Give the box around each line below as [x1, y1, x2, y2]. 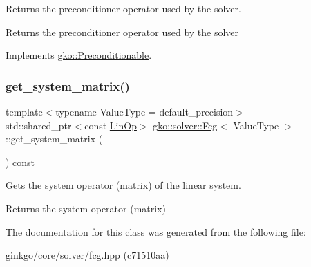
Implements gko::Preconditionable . [6, 48, 152, 62]
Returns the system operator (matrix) [6, 201, 166, 215]
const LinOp [84, 118, 137, 132]
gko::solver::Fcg [153, 118, 218, 132]
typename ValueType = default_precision [55, 104, 234, 118]
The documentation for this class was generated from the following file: [6, 224, 306, 239]
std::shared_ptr [6, 118, 72, 132]
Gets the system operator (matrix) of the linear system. [6, 178, 241, 192]
